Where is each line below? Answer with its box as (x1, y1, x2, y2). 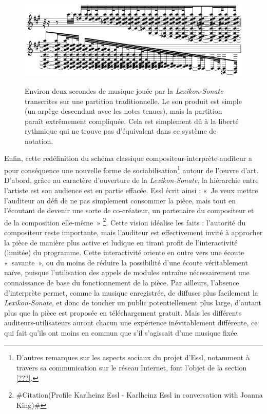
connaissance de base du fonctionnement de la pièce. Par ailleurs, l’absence (4, 277, 239, 287)
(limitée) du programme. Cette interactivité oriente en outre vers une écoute (4, 247, 244, 258)
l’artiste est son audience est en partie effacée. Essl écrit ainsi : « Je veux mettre (4, 184, 258, 195)
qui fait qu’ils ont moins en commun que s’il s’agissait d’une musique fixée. (4, 327, 239, 338)
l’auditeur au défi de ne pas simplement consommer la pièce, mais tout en (4, 195, 236, 205)
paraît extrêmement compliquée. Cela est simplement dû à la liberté (25, 115, 239, 126)
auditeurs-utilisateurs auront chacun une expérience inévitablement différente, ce (4, 317, 258, 328)
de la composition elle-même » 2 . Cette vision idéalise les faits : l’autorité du (4, 215, 246, 227)
